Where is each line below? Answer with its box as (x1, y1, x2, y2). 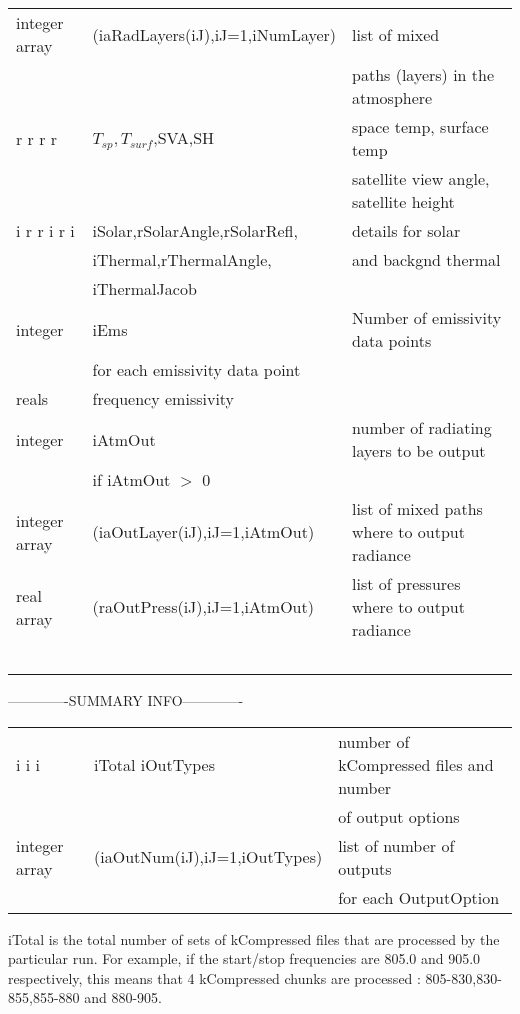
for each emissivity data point (92, 358, 301, 381)
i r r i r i (16, 219, 75, 242)
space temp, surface (352, 115, 489, 138)
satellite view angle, (352, 167, 490, 190)
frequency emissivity (92, 387, 235, 410)
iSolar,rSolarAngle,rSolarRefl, (92, 219, 298, 242)
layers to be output (352, 439, 486, 462)
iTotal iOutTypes (94, 752, 216, 776)
